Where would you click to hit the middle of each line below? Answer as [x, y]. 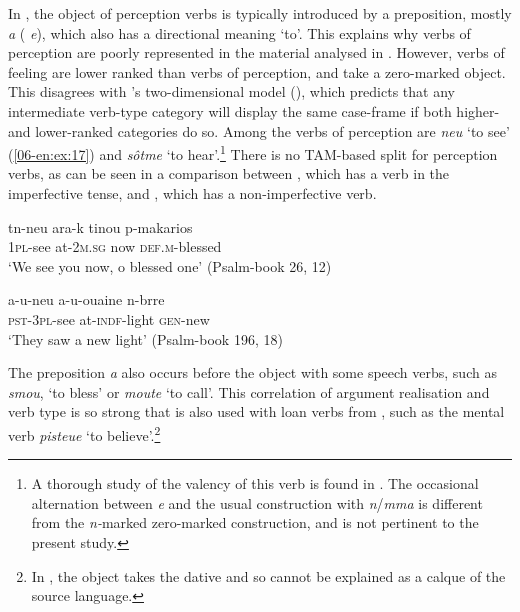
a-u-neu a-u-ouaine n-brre [86, 299]
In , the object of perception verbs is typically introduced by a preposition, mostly [260, 13]
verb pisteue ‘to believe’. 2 [84, 433]
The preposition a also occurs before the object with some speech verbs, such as [252, 372]
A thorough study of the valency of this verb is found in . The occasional [255, 483]
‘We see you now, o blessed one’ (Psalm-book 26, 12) [170, 265]
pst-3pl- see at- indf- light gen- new [109, 318]
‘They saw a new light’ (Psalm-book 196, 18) [145, 338]
